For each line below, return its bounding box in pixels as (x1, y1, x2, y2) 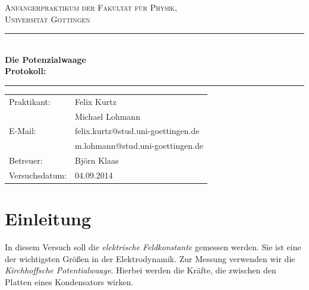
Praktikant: (9, 95, 51, 107)
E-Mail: (9, 125, 36, 137)
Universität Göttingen (5, 12, 90, 25)
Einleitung (5, 206, 92, 231)
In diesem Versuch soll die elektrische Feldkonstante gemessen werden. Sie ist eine (5, 241, 301, 253)
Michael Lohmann (75, 110, 140, 122)
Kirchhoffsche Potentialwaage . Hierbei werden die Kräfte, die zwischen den (5, 264, 276, 276)
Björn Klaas (75, 154, 119, 167)
